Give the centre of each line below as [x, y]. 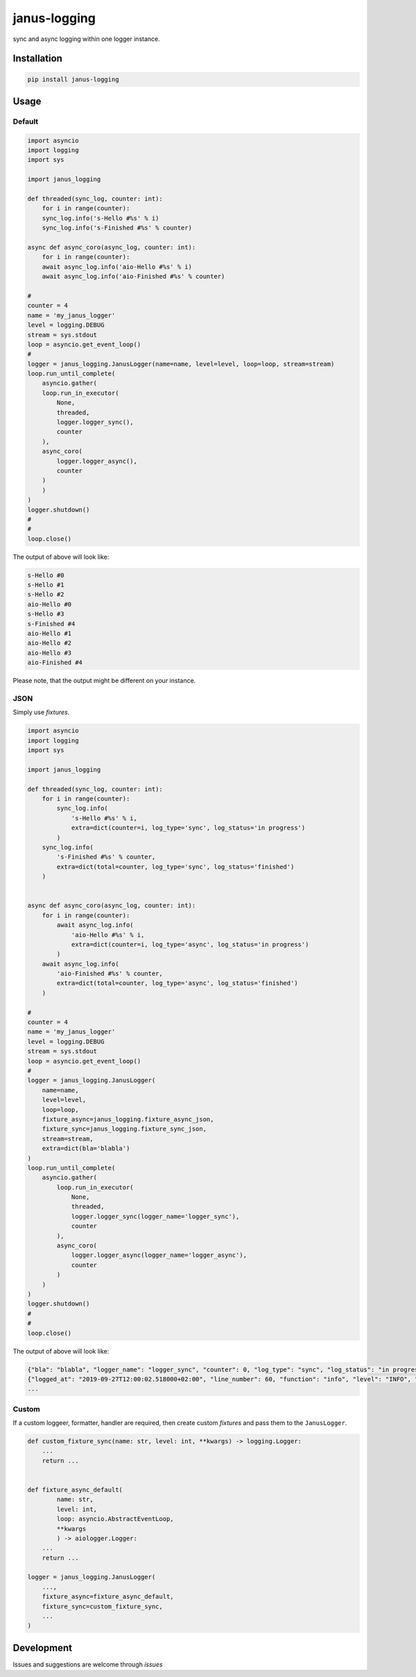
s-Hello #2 [46, 595]
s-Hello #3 [46, 614]
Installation [37, 59]
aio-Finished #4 [55, 663]
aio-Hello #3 [50, 653]
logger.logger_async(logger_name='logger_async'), [159, 1255]
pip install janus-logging [73, 79]
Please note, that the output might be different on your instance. [104, 681]
